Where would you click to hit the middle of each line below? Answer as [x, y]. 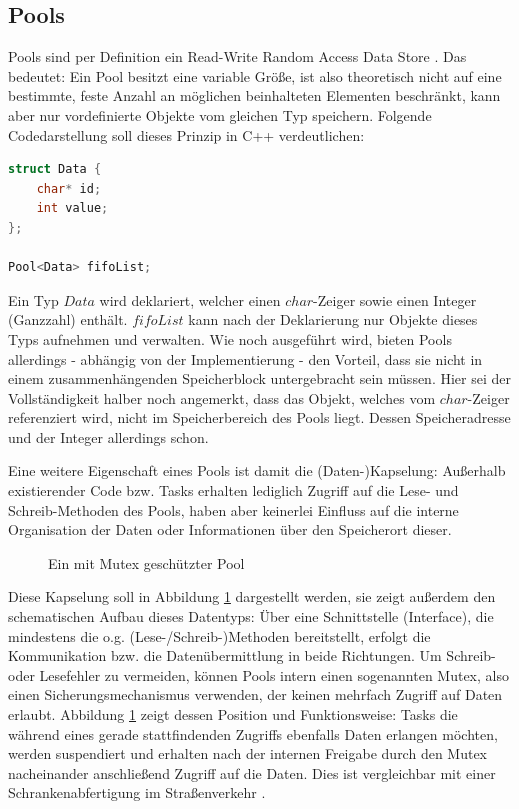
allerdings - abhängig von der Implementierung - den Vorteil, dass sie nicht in [245, 358]
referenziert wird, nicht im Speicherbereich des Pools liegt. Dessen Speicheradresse [259, 417]
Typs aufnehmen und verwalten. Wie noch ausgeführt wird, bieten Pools [230, 338]
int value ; [72, 208]
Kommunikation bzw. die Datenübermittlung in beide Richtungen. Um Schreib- [252, 655]
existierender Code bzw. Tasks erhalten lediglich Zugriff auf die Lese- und [233, 490]
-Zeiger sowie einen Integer [395, 299]
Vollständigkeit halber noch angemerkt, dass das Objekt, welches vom [222, 397]
